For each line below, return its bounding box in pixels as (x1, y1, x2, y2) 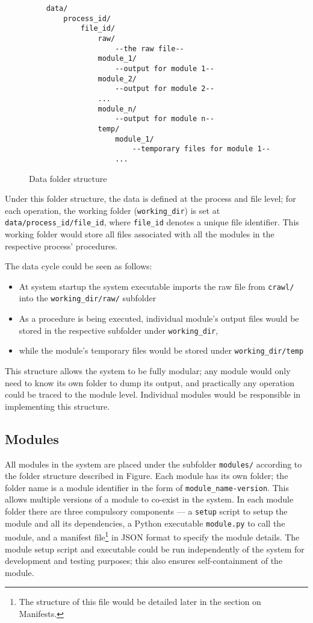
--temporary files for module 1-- (132, 145, 270, 154)
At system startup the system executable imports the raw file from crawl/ (19, 280, 294, 292)
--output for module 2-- (115, 84, 214, 93)
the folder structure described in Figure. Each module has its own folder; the (5, 469, 288, 482)
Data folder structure (29, 172, 107, 184)
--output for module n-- (115, 114, 214, 124)
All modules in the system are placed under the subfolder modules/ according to (5, 457, 302, 470)
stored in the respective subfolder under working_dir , (19, 324, 218, 336)
